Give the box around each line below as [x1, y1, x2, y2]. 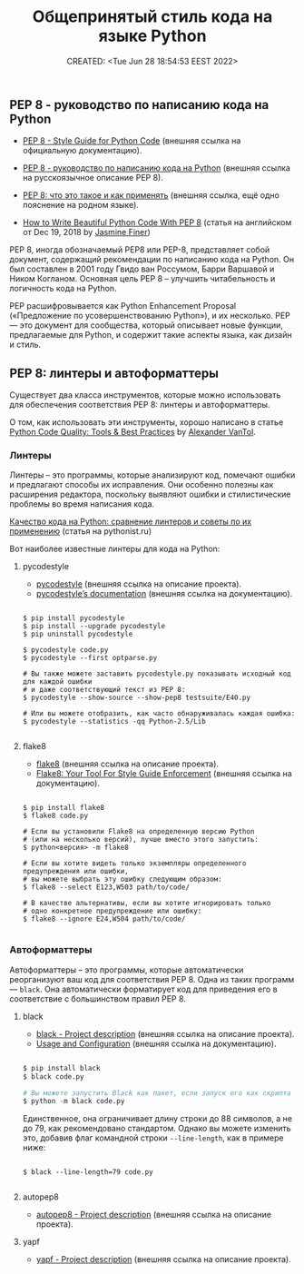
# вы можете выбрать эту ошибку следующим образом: [22, 874, 222, 884]
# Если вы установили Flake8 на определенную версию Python [22, 827, 255, 836]
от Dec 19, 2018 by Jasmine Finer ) [22, 227, 152, 238]
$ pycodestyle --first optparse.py [22, 654, 158, 663]
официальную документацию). [22, 145, 142, 156]
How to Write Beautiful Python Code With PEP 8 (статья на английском [22, 217, 292, 228]
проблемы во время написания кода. [9, 499, 155, 509]
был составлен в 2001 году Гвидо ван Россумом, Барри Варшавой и [9, 263, 275, 274]
